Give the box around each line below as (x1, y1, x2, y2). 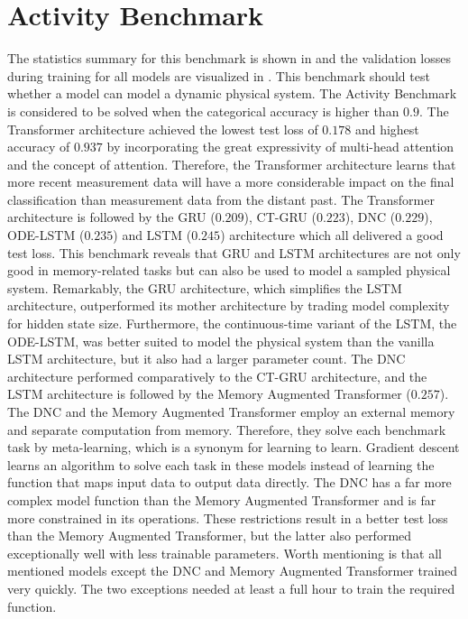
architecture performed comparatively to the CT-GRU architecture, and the (7, 366, 427, 385)
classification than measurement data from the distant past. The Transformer (7, 189, 435, 208)
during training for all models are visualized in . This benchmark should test (7, 66, 430, 85)
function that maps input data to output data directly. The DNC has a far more (7, 473, 452, 492)
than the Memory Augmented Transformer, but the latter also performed (7, 526, 412, 545)
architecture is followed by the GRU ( (7, 208, 216, 226)
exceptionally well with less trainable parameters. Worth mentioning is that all (7, 543, 442, 562)
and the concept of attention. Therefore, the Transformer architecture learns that (7, 154, 456, 173)
